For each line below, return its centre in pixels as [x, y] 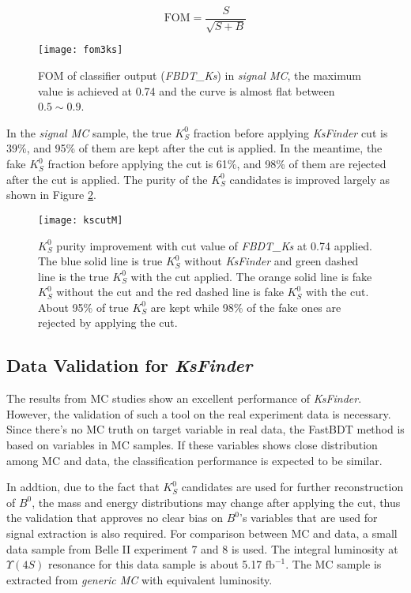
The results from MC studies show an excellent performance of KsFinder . [184, 398]
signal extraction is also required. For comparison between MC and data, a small [202, 533]
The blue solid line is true [100, 261]
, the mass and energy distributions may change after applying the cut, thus [216, 502]
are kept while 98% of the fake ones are [246, 307]
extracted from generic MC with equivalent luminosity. [140, 579]
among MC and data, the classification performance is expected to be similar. [194, 460]
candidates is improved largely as [310, 179]
